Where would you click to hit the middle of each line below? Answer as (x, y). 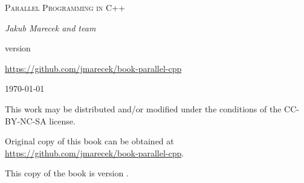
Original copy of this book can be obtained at (89, 141)
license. (62, 120)
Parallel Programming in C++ (65, 7)
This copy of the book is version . (67, 173)
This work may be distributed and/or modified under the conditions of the (143, 108)
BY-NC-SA (26, 120)
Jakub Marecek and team (50, 27)
